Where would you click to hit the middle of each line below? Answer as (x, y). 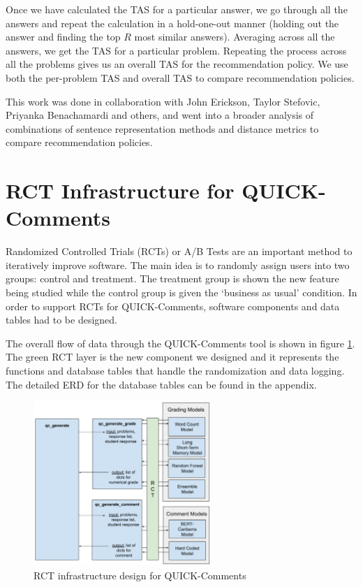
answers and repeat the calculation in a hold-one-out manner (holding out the (172, 23)
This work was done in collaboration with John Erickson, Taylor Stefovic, (163, 101)
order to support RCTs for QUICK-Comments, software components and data (173, 306)
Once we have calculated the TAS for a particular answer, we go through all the (177, 9)
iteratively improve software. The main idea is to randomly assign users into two (178, 264)
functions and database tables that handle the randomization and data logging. (175, 370)
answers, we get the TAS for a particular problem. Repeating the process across (176, 50)
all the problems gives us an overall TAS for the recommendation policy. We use (177, 64)
